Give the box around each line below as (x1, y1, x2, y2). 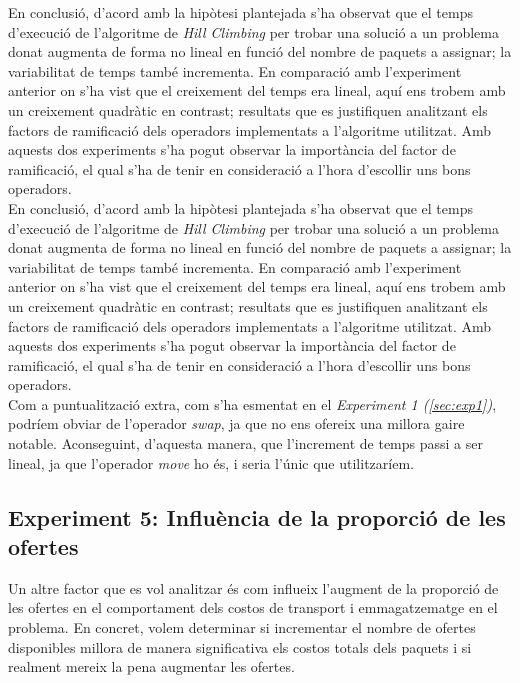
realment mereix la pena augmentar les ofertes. (8, 656, 295, 677)
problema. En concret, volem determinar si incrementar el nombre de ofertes (8, 617, 476, 638)
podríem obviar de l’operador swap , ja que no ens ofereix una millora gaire (8, 413, 465, 434)
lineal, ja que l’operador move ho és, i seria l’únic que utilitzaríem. (8, 452, 414, 473)
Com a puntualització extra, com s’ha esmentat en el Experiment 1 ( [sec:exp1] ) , (8, 393, 497, 414)
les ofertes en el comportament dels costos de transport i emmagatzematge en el (8, 597, 498, 618)
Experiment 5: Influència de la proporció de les (8, 501, 506, 532)
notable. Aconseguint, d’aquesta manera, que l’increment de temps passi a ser (8, 433, 483, 454)
